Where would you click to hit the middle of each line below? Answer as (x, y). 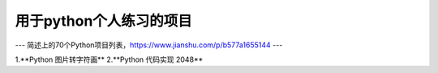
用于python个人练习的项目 (103, 21)
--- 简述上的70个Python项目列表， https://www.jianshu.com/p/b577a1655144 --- (149, 45)
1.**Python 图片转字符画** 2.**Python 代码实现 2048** (109, 59)
